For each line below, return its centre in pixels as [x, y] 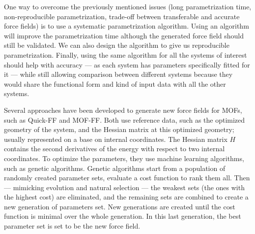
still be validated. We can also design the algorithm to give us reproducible [117, 45]
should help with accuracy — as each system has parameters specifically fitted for [127, 64]
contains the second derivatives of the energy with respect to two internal [114, 149]
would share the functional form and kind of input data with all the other [115, 84]
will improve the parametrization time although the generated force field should [124, 35]
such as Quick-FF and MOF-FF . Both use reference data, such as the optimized [125, 119]
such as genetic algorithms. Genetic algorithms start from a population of [115, 168]
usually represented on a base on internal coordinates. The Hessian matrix [116, 139]
